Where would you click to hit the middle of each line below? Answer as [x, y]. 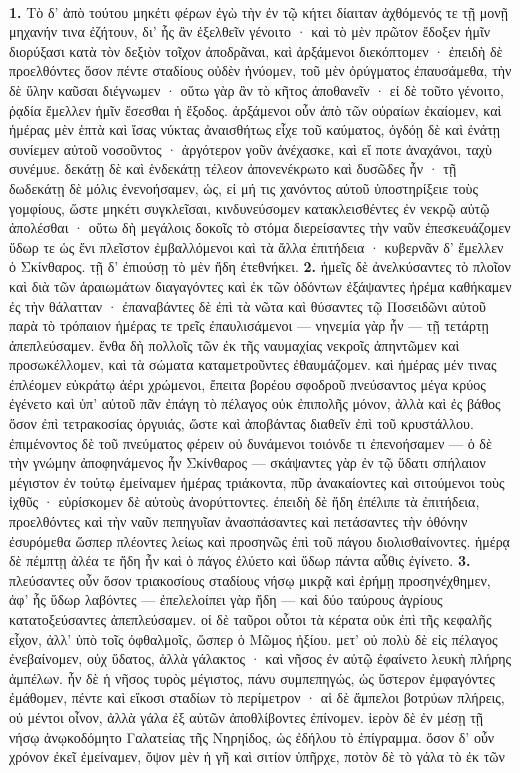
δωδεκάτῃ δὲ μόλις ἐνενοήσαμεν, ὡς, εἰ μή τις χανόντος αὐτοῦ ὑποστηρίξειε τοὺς [243, 187]
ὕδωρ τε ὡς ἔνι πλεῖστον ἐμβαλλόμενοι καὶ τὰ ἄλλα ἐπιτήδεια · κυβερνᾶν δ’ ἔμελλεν [256, 246]
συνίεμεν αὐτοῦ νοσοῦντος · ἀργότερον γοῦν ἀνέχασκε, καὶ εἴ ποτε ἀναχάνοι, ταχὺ [250, 148]
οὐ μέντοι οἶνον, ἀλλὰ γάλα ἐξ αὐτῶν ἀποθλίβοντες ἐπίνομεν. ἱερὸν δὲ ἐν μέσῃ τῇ [246, 716]
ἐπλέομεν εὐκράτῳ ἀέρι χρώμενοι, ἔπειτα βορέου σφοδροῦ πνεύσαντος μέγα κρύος [247, 383]
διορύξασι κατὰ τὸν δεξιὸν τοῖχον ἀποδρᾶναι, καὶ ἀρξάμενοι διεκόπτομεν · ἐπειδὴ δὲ [256, 50]
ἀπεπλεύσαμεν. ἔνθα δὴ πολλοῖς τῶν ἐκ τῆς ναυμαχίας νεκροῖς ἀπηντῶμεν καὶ [234, 344]
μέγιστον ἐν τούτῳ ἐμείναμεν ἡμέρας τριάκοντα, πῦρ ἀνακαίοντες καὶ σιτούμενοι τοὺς [257, 481]
